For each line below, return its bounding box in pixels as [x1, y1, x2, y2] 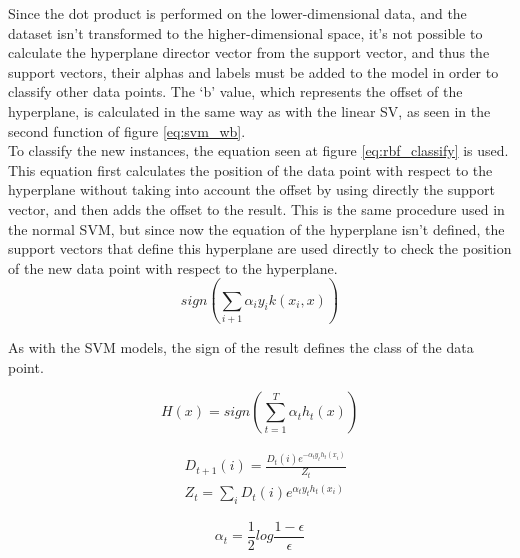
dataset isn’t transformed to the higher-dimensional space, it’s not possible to [8, 22, 483, 43]
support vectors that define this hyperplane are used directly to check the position [8, 238, 512, 259]
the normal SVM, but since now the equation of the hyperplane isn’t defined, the [8, 218, 505, 239]
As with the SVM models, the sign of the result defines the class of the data [8, 337, 474, 358]
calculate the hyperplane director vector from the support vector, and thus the [8, 42, 490, 63]
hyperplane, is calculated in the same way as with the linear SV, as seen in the [8, 100, 491, 121]
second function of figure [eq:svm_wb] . [8, 120, 246, 141]
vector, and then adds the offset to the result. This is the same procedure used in [8, 198, 505, 219]
